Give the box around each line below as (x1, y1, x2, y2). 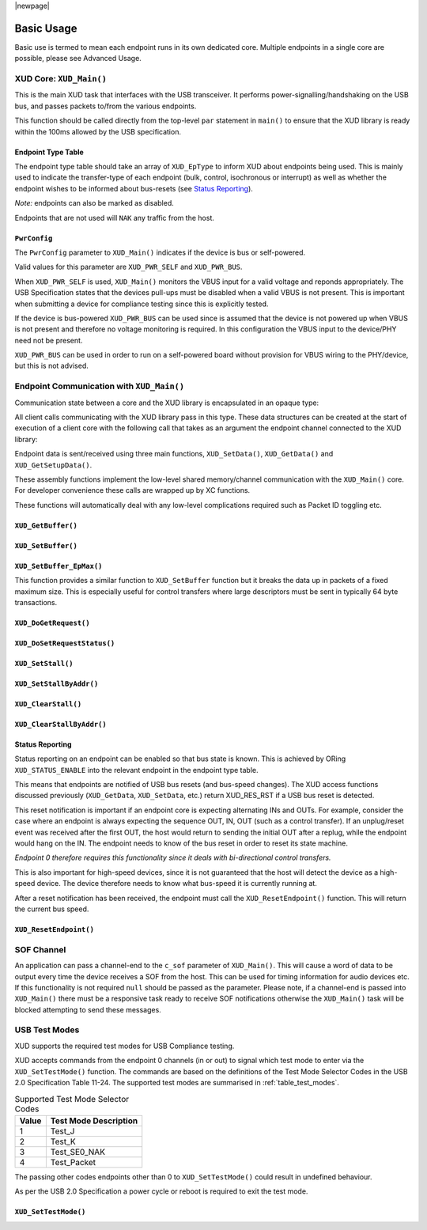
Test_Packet (50, 1156, 96, 1168)
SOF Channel (14, 944, 66, 955)
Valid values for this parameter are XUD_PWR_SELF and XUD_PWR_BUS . (14, 262, 243, 272)
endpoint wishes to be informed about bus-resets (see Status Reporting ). (14, 184, 253, 193)
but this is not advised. (14, 361, 89, 371)
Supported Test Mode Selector (14, 1093, 130, 1104)
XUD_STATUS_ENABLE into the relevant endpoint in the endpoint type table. (14, 765, 259, 774)
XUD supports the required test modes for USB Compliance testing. (14, 1041, 235, 1050)
